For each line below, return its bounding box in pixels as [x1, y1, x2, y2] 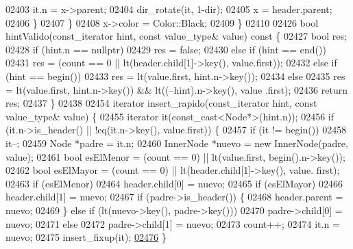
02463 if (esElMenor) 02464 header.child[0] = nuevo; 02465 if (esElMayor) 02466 [5, 176, 343, 190]
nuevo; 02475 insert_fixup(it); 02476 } [5, 230, 167, 244]
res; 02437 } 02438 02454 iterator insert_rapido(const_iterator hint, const [5, 96, 317, 110]
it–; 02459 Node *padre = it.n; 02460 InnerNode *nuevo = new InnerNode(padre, [5, 135, 348, 150]
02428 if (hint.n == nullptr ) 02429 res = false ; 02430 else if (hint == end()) [5, 42, 326, 56]
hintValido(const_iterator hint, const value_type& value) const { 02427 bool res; [5, 29, 347, 43]
